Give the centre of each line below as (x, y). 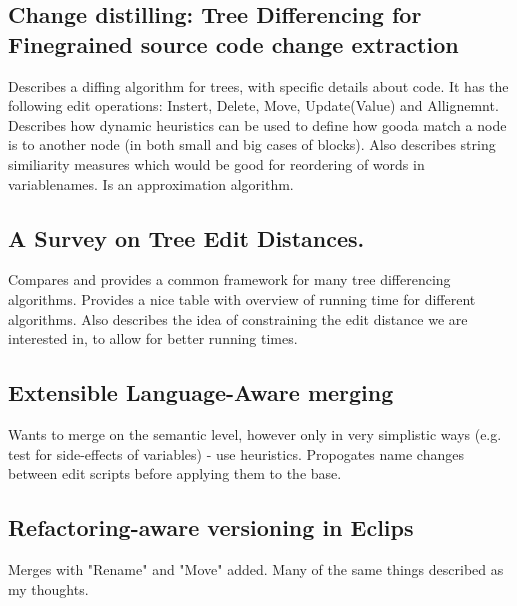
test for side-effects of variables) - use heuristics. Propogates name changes (236, 453)
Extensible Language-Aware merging (201, 392)
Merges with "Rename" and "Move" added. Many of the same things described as (256, 568)
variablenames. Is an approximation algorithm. (151, 183)
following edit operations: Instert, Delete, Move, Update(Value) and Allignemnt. (253, 105)
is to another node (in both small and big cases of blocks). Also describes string (252, 144)
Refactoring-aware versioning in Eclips (211, 527)
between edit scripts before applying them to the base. (175, 473)
